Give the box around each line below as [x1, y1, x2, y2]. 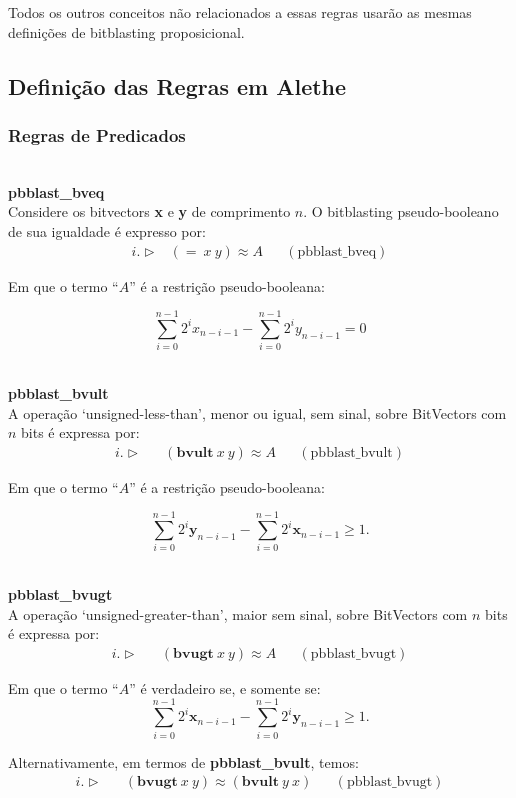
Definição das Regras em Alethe [8, 70, 347, 101]
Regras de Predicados [8, 122, 186, 147]
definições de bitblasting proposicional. [8, 21, 245, 42]
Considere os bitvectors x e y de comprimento [8, 201, 291, 222]
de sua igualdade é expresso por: [8, 220, 206, 241]
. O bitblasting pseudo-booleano [303, 201, 499, 222]
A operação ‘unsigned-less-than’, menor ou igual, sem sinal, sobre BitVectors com [8, 402, 507, 423]
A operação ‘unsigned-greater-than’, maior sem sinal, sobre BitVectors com [8, 603, 468, 624]
